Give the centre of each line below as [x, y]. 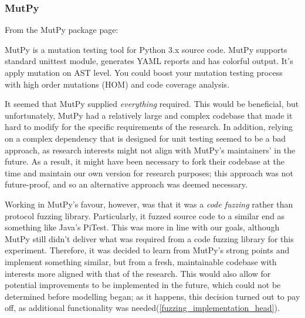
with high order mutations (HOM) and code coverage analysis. [117, 84]
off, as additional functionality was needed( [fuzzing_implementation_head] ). [142, 308]
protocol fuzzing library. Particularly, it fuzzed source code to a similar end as [145, 215]
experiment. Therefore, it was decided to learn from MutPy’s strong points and [147, 250]
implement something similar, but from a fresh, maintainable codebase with [141, 261]
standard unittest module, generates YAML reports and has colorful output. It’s [149, 61]
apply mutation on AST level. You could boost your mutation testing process [144, 72]
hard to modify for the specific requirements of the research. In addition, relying [149, 127]
